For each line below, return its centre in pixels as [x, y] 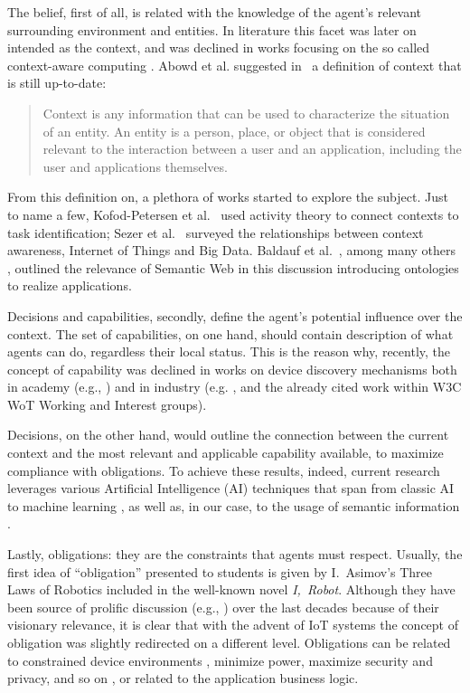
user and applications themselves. [135, 166]
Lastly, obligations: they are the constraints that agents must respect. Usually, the [235, 554]
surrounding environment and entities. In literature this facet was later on [212, 29]
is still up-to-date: [57, 83]
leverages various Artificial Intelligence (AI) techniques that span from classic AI [231, 488]
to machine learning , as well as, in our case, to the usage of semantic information [234, 505]
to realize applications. [70, 285]
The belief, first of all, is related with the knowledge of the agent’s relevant [215, 12]
